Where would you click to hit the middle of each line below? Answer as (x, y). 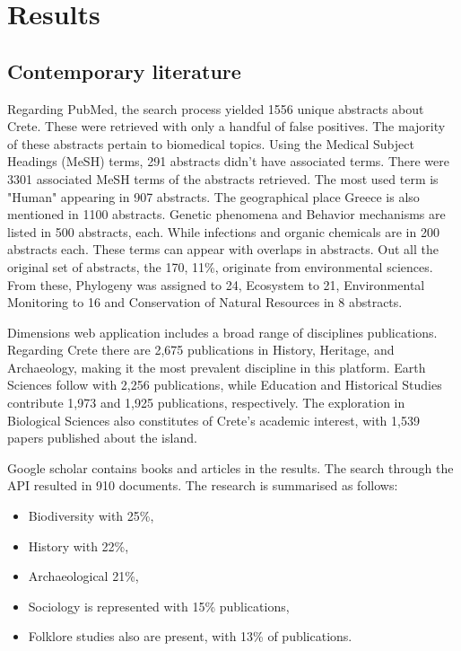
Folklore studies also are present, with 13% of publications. (190, 636)
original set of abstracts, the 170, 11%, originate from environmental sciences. (220, 266)
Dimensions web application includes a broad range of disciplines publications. (222, 332)
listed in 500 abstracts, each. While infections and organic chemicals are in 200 (223, 231)
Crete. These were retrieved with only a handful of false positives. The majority (226, 126)
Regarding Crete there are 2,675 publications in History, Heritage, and (201, 350)
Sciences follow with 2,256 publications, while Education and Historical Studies (225, 385)
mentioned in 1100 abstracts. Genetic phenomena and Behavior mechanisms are (226, 214)
